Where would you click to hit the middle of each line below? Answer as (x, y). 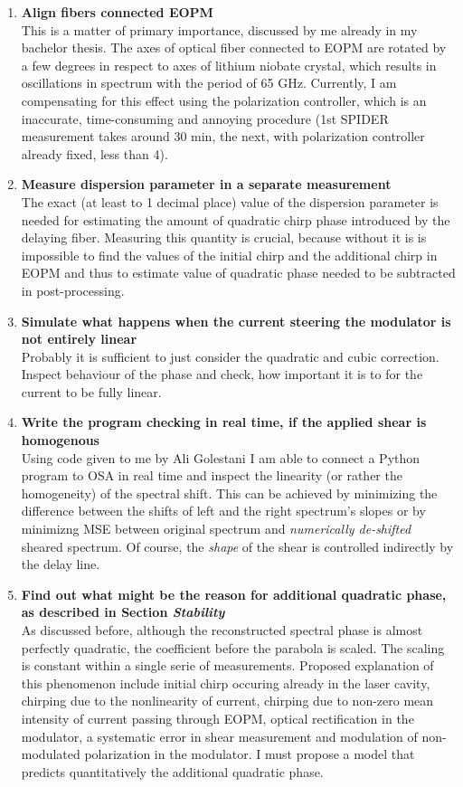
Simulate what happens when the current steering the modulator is (236, 321)
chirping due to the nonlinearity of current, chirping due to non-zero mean (227, 701)
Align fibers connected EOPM (117, 12)
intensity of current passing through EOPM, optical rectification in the (217, 718)
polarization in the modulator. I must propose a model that (250, 754)
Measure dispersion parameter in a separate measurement (206, 184)
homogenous (60, 440)
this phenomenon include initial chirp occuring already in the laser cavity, (226, 683)
